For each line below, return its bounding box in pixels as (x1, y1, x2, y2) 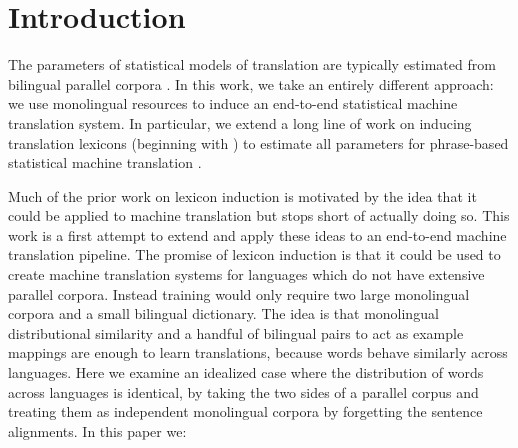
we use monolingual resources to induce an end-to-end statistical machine (8, 93, 458, 114)
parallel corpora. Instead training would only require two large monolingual (8, 283, 470, 304)
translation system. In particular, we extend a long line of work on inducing (8, 112, 472, 133)
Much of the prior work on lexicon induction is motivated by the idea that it (8, 185, 477, 206)
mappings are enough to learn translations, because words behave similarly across (8, 342, 508, 363)
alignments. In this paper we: (8, 420, 187, 441)
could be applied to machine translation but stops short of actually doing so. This (8, 205, 510, 226)
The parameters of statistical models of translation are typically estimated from (8, 54, 496, 75)
